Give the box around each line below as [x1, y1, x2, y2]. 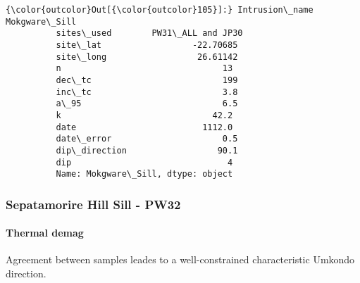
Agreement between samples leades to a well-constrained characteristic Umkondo [6, 252, 355, 267]
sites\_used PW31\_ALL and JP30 [56, 28, 243, 39]
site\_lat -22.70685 [56, 39, 238, 50]
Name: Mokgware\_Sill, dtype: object [56, 169, 233, 180]
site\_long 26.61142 [56, 51, 238, 62]
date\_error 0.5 [56, 134, 238, 144]
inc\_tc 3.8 [56, 87, 238, 97]
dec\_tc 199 [56, 75, 238, 85]
